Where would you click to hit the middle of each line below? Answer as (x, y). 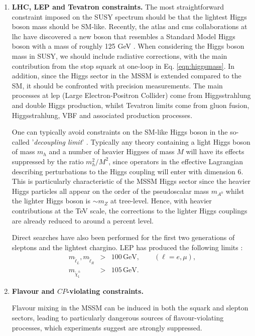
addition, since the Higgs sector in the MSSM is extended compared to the (126, 76)
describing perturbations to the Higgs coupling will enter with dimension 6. (127, 171)
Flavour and (33, 291)
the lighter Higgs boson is (51, 201)
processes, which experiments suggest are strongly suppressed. (107, 327)
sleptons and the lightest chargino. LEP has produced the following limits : (127, 247)
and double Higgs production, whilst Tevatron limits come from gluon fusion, (131, 105)
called (21, 141)
